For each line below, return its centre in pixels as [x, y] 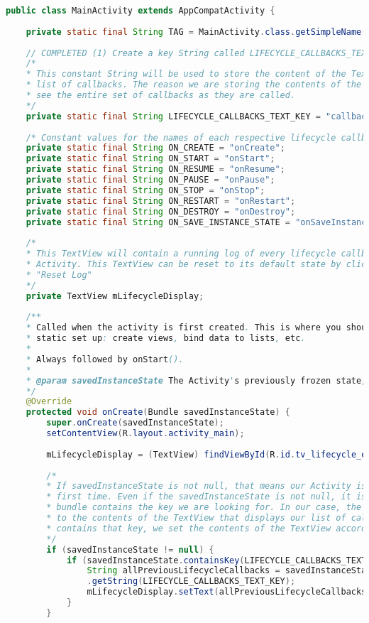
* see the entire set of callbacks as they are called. [161, 95]
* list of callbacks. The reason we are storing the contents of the [194, 85]
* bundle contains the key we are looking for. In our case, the [204, 508]
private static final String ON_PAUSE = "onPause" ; [150, 180]
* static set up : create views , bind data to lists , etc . [166, 338]
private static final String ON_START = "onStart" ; [150, 159]
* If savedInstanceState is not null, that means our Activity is [206, 486]
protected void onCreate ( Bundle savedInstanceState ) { [158, 412]
